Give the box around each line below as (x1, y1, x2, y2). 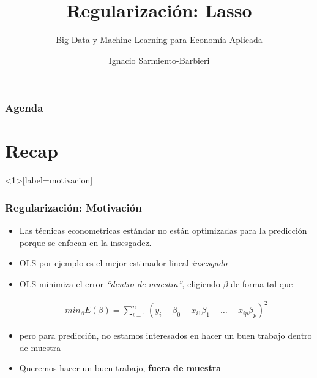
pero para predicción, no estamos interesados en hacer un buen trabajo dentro (19, 329, 312, 342)
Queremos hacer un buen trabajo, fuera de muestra (19, 361, 222, 374)
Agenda (5, 100, 43, 115)
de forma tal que (231, 277, 293, 290)
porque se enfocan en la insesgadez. (19, 236, 152, 249)
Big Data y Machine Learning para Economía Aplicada (56, 33, 263, 46)
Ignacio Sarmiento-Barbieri (108, 53, 210, 66)
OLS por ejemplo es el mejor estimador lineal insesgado (19, 256, 228, 269)
